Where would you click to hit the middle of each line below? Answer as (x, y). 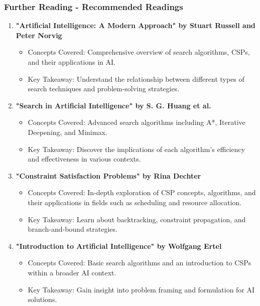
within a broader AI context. (72, 272)
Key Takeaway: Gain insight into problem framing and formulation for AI (141, 289)
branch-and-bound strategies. (73, 229)
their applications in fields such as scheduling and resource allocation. (135, 202)
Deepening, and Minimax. (68, 132)
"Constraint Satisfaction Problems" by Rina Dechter (108, 175)
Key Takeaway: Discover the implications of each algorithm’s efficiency (137, 149)
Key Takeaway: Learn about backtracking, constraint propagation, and (137, 219)
